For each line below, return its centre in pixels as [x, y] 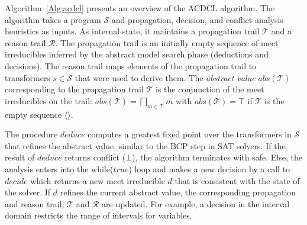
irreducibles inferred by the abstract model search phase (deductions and [137, 54]
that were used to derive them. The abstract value [165, 77]
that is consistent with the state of [237, 180]
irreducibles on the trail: [49, 100]
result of [20, 157]
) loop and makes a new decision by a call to [209, 168]
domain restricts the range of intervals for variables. [98, 215]
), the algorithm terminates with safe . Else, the [217, 157]
